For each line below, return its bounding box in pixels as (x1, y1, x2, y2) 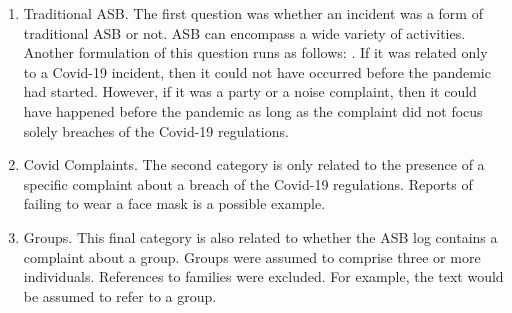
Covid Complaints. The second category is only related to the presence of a (23, 154, 485, 175)
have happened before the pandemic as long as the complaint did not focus (23, 100, 483, 121)
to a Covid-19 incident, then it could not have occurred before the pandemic (23, 61, 491, 82)
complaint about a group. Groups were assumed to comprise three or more (23, 246, 481, 267)
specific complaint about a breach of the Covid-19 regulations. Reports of (23, 173, 473, 194)
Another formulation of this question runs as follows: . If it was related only (23, 42, 488, 63)
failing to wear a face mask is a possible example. (23, 193, 326, 214)
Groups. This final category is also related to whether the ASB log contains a (23, 226, 498, 247)
